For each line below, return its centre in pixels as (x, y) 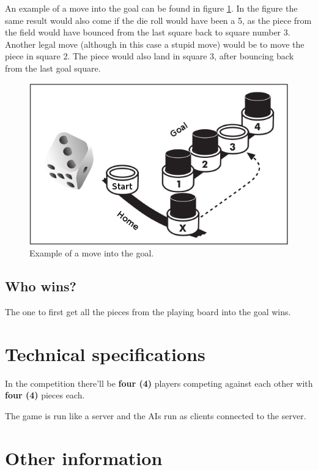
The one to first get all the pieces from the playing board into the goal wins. (148, 312)
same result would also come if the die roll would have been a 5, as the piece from (158, 20)
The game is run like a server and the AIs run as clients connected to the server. (156, 416)
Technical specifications (105, 353)
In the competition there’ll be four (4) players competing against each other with (159, 383)
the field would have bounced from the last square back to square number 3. (148, 32)
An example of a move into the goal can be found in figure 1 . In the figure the (151, 8)
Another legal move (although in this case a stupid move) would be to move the (155, 44)
